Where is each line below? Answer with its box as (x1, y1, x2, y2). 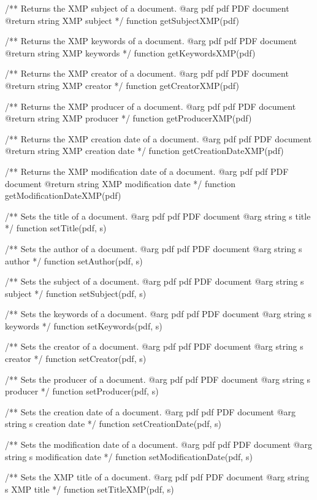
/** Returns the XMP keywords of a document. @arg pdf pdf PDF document (5, 34, 297, 47)
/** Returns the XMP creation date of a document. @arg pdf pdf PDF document (5, 132, 312, 145)
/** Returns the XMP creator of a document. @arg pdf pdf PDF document (5, 67, 289, 80)
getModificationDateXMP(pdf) (5, 189, 121, 202)
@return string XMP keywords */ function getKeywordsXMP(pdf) (5, 46, 256, 59)
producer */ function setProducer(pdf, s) (5, 385, 159, 398)
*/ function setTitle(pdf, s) (5, 221, 107, 234)
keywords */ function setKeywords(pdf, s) (5, 319, 162, 332)
